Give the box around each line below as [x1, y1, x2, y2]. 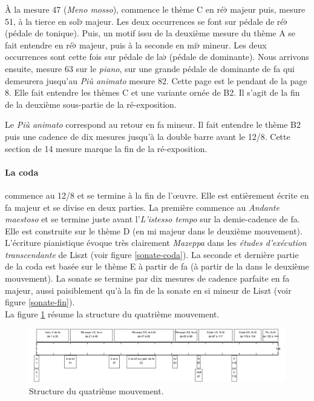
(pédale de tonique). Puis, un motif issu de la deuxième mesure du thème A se [5, 27, 296, 39]
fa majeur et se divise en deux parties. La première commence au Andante [5, 200, 280, 213]
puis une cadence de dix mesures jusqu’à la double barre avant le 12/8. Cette [5, 130, 290, 142]
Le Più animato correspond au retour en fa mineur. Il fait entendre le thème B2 [5, 118, 301, 131]
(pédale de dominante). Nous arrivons [169, 50, 309, 63]
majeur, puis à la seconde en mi [79, 38, 197, 51]
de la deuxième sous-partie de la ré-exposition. [5, 98, 177, 110]
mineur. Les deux [202, 38, 267, 51]
